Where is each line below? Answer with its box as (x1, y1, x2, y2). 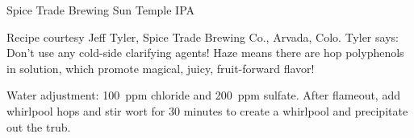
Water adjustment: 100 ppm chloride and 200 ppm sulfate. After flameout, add (6, 87, 400, 103)
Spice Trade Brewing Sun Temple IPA (6, 2, 195, 18)
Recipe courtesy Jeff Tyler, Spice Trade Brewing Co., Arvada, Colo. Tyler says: (6, 28, 399, 45)
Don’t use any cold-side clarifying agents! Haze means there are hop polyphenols (6, 44, 404, 61)
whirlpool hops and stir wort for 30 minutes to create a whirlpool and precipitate (6, 102, 408, 119)
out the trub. (6, 118, 71, 135)
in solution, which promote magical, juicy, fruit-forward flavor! (6, 59, 315, 76)
